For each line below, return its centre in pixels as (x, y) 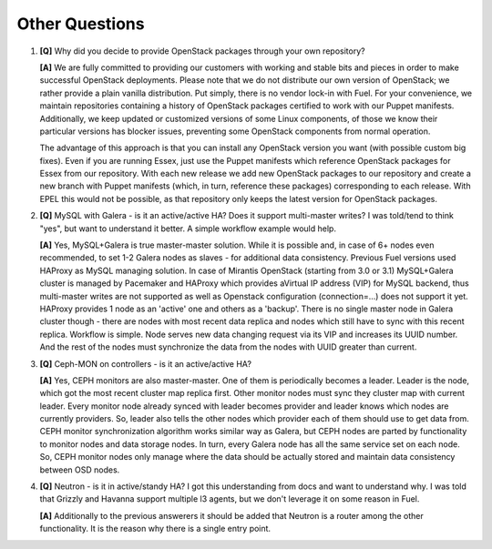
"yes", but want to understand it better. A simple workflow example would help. (188, 229)
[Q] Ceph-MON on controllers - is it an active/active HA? (146, 363)
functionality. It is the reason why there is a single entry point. (155, 529)
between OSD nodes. (80, 470)
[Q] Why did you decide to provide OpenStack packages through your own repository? (202, 51)
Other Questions (81, 24)
